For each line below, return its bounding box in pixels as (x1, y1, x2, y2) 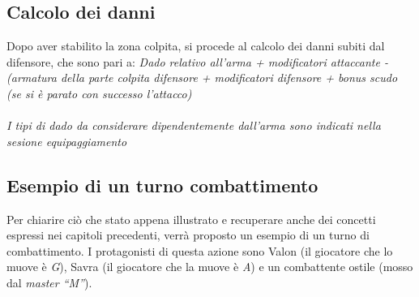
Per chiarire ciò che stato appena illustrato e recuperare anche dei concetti (6, 210, 376, 227)
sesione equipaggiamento (6, 132, 127, 149)
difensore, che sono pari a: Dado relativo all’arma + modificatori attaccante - (6, 53, 388, 70)
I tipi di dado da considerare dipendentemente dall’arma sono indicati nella (6, 117, 381, 134)
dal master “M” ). (6, 273, 92, 291)
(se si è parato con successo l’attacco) (6, 84, 192, 101)
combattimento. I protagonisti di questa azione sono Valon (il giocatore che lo (6, 242, 393, 259)
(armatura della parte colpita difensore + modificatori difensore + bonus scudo (6, 69, 398, 86)
